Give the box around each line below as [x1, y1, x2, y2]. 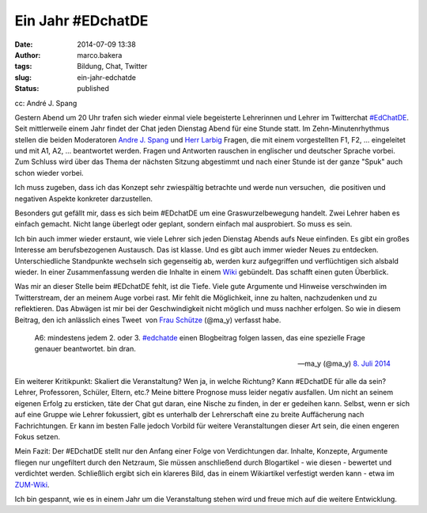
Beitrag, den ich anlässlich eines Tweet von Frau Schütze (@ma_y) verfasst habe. [14, 315, 282, 325]
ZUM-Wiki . [14, 480, 50, 489]
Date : [14, 40, 33, 49]
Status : [14, 84, 40, 93]
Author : [14, 50, 41, 59]
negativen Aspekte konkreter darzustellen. [14, 194, 153, 203]
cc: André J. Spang [14, 98, 77, 108]
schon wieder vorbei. [14, 168, 84, 177]
